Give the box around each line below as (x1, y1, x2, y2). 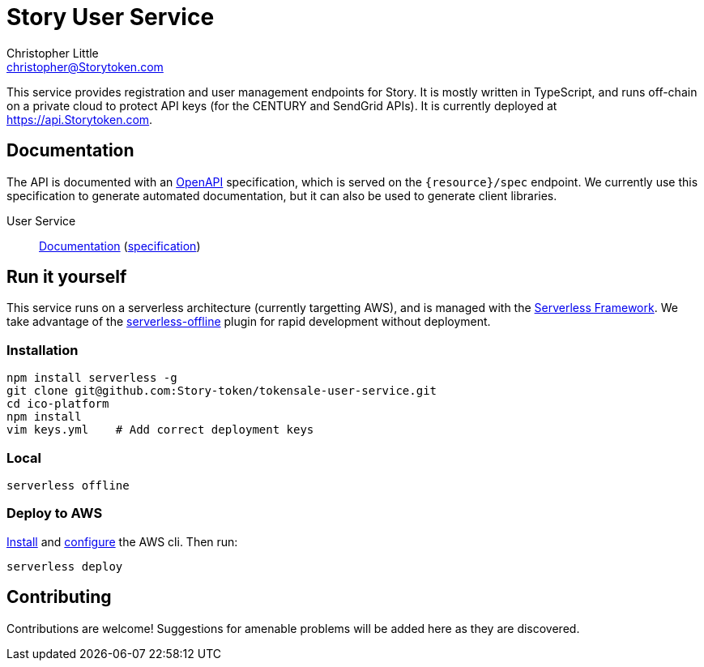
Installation (6, 341, 79, 358)
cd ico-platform (6, 397, 109, 411)
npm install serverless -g (6, 371, 177, 385)
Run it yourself (6, 267, 127, 288)
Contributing (6, 587, 112, 608)
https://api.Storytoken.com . (6, 112, 153, 126)
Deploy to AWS (6, 505, 103, 522)
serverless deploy (6, 559, 123, 573)
